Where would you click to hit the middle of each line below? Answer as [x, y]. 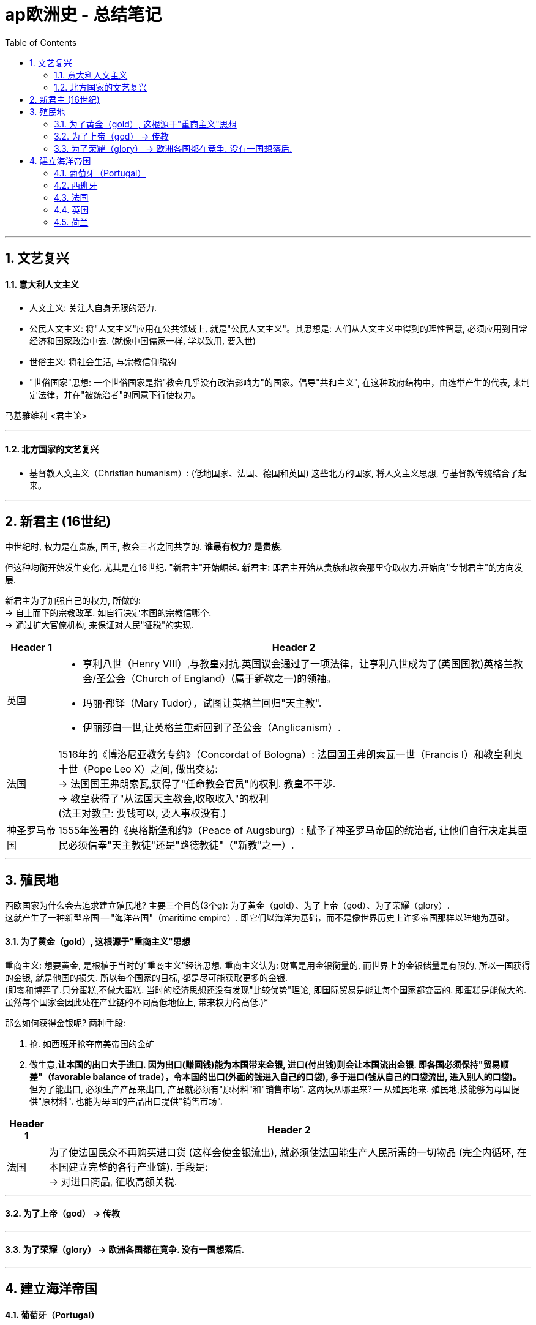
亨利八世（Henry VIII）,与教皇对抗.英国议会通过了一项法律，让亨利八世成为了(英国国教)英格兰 [298, 664]
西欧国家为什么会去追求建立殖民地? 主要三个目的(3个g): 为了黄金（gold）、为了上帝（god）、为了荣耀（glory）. [227, 906]
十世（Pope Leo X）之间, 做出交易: [138, 769]
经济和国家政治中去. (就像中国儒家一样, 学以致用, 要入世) [143, 341]
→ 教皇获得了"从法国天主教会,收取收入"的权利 [163, 799]
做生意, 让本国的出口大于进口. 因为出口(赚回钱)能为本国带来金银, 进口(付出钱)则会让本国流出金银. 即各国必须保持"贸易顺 [269, 1064]
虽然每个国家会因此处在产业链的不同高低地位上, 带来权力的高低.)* [137, 1002]
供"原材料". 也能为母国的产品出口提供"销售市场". [126, 1101]
